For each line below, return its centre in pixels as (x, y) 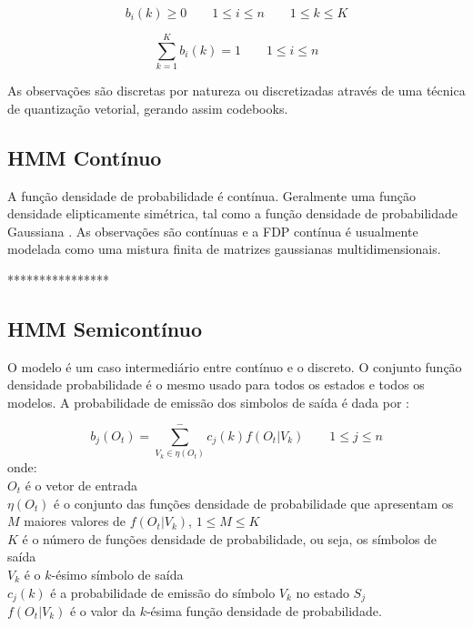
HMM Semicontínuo (105, 328)
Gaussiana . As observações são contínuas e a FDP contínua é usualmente (213, 231)
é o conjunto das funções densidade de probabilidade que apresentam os (254, 503)
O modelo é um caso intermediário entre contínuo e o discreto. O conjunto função (235, 366)
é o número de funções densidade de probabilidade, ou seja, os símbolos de (230, 538)
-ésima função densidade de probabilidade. (264, 610)
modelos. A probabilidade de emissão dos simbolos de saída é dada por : (208, 402)
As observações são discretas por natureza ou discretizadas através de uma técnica (236, 91)
